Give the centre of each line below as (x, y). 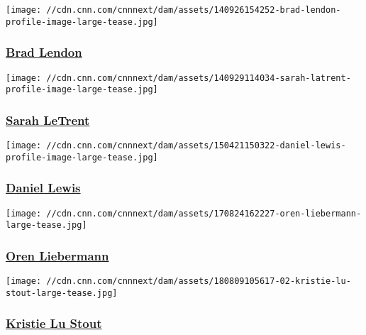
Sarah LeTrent (48, 120)
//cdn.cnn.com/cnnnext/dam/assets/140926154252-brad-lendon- (194, 10)
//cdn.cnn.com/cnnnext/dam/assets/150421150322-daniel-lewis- (196, 146)
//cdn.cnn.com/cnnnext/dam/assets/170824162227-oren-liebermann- (204, 213)
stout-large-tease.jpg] (62, 293)
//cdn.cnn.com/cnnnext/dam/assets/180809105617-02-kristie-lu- (199, 281)
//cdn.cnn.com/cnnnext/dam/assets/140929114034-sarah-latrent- (199, 78)
